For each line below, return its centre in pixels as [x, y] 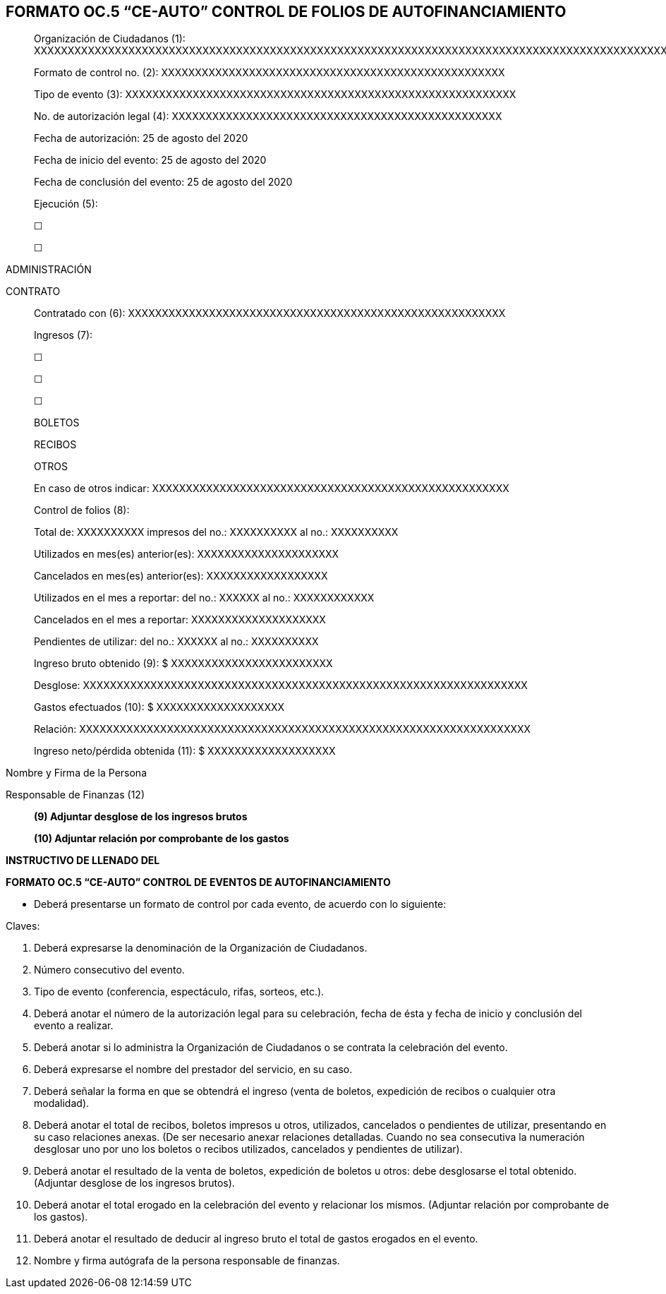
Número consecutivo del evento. [109, 970]
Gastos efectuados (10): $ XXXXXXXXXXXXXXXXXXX [159, 707]
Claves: [23, 926]
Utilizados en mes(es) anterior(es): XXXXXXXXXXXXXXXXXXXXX [187, 554]
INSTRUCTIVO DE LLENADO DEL [83, 861]
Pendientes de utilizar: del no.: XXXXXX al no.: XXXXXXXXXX [176, 642]
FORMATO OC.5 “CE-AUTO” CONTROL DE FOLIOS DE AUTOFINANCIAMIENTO [286, 12]
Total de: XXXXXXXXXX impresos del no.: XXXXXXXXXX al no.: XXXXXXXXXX [216, 532]
